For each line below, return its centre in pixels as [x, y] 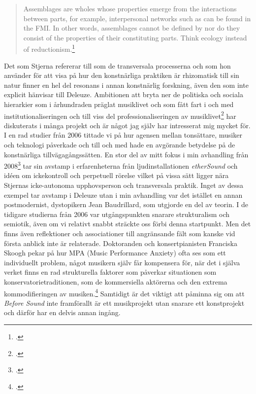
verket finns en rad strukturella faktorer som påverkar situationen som [110, 272]
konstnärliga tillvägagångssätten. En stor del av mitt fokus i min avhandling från [126, 154]
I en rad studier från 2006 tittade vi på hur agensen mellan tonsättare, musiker [123, 135]
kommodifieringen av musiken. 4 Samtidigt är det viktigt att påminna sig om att [124, 292]
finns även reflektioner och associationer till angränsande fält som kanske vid [120, 233]
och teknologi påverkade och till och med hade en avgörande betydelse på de [120, 145]
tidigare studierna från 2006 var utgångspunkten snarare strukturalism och [117, 214]
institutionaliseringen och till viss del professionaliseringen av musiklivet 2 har [120, 115]
